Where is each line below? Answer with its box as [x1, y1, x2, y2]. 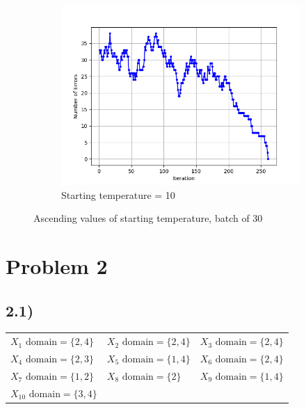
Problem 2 [6, 251, 108, 280]
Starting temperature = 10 [61, 187, 175, 202]
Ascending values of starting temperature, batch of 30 [33, 211, 263, 225]
